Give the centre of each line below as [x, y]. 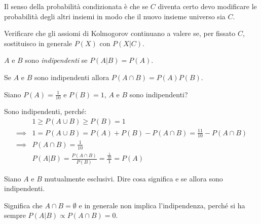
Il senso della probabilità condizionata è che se [76, 6]
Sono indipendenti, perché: [45, 111]
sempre [15, 215]
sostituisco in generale [38, 43]
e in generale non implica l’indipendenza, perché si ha [162, 205]
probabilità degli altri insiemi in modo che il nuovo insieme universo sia [115, 16]
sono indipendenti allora [72, 77]
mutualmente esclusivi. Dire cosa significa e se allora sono [134, 178]
